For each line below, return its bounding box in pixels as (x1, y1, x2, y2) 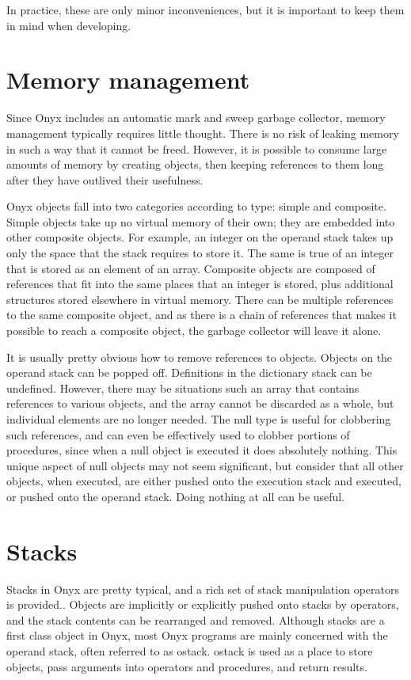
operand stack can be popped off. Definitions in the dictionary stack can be (6, 364, 372, 381)
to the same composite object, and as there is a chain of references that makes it (6, 306, 397, 323)
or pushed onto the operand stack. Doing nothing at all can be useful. (6, 488, 345, 504)
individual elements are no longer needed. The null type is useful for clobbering (6, 411, 391, 427)
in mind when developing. (6, 17, 131, 33)
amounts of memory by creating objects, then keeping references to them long (6, 156, 384, 173)
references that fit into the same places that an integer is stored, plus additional (6, 275, 394, 292)
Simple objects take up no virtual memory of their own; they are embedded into (6, 213, 395, 230)
